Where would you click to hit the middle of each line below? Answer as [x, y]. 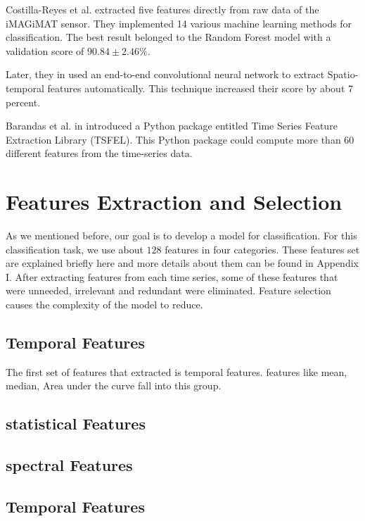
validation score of [45, 50]
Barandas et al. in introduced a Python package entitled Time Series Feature [172, 126]
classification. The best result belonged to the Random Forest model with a [168, 37]
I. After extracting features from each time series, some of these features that [172, 276]
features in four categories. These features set [262, 249]
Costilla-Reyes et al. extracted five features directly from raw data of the [162, 9]
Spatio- [343, 74]
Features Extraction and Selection [174, 202]
